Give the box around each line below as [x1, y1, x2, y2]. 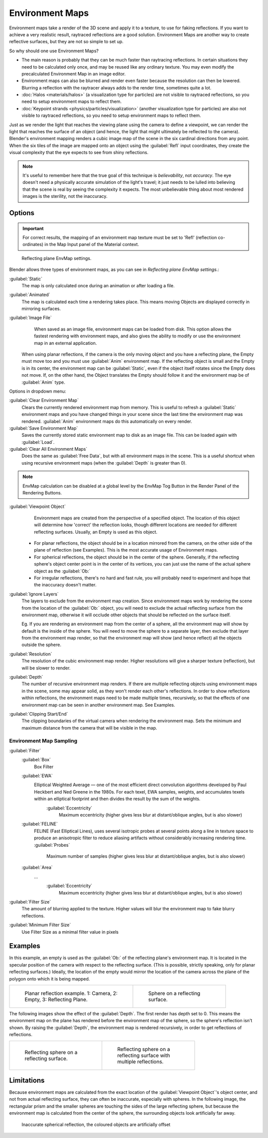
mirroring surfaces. [21, 306, 61, 312]
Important [22, 225, 44, 231]
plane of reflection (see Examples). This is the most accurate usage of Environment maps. [34, 547, 218, 553]
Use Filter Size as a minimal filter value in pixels [21, 929, 119, 935]
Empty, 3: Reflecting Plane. [24, 996, 88, 1003]
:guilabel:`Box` [21, 757, 51, 763]
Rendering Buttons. [22, 490, 62, 496]
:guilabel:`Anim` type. [21, 379, 66, 385]
